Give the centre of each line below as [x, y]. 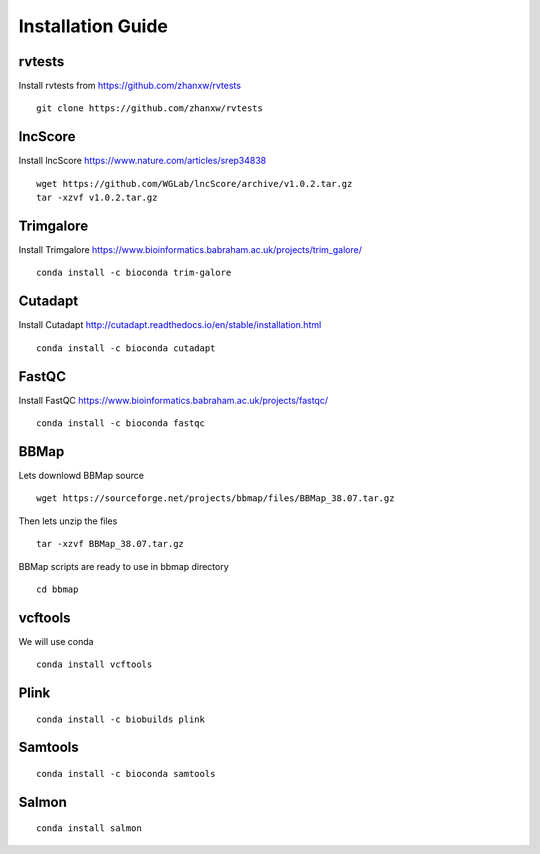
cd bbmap [57, 589]
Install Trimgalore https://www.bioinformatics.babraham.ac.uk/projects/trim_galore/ [190, 250]
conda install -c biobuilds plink [120, 719]
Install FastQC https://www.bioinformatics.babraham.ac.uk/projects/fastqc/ [173, 400]
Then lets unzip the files [68, 521]
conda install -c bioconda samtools [126, 773]
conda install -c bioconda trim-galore [134, 273]
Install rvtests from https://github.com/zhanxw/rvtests [130, 86]
